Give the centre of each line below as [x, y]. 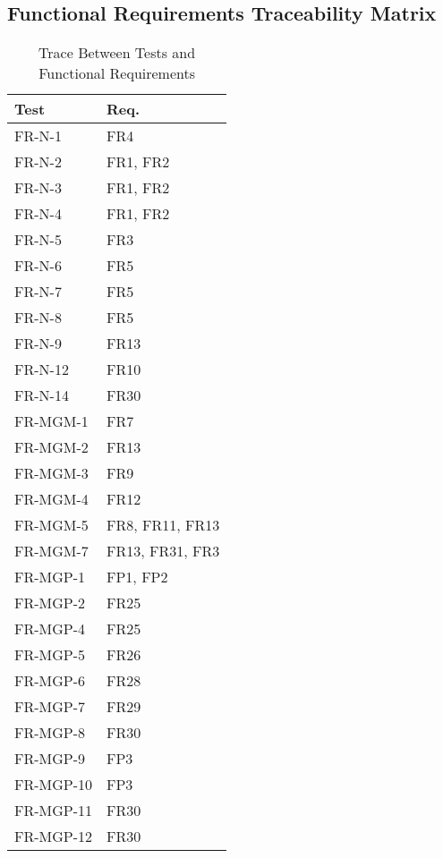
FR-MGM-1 [51, 421]
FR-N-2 [38, 162]
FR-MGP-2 [50, 603]
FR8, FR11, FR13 [163, 525]
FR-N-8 [38, 318]
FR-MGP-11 [54, 811]
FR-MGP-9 [50, 759]
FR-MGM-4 [51, 499]
